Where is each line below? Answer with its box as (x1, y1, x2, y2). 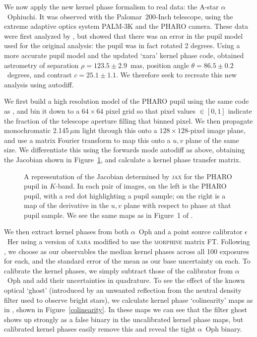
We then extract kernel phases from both (4, 226, 129, 237)
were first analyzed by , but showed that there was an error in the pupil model (4, 30, 243, 41)
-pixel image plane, (188, 125, 246, 135)
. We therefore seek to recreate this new (116, 69, 237, 80)
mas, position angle (130, 60, 189, 70)
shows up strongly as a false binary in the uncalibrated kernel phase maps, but (4, 314, 244, 324)
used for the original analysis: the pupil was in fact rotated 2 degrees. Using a (4, 40, 240, 51)
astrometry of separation (4, 60, 79, 70)
